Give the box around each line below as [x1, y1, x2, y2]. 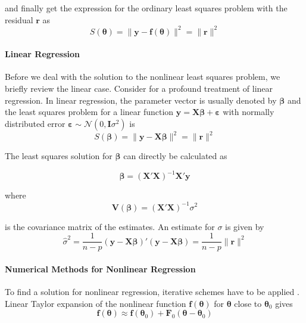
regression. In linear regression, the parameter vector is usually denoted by [5, 94, 277, 106]
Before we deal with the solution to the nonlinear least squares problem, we [5, 70, 280, 83]
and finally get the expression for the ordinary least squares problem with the [5, 2, 288, 14]
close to [234, 297, 262, 309]
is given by [225, 220, 264, 232]
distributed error [5, 117, 65, 129]
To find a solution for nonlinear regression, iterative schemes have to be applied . [5, 285, 299, 297]
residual [5, 13, 33, 26]
